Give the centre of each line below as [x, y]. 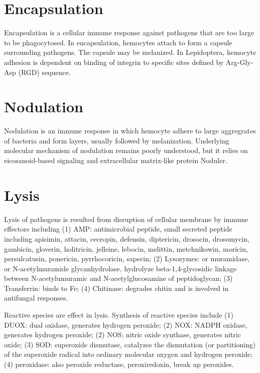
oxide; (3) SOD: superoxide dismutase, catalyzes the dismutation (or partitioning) [130, 344]
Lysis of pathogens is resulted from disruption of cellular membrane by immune [126, 219]
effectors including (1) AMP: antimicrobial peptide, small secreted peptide [118, 229]
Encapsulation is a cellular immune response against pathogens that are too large [129, 32]
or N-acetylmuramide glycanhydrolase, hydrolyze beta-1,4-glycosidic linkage [120, 268]
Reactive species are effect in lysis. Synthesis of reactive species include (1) [119, 315]
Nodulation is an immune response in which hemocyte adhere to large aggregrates [130, 131]
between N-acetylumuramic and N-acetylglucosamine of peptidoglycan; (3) [118, 278]
